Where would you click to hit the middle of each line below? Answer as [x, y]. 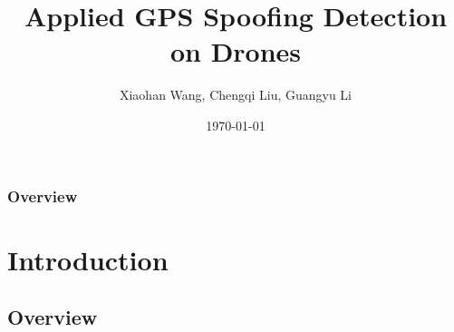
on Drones [236, 51]
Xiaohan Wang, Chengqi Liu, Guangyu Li [236, 95]
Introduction [88, 259]
